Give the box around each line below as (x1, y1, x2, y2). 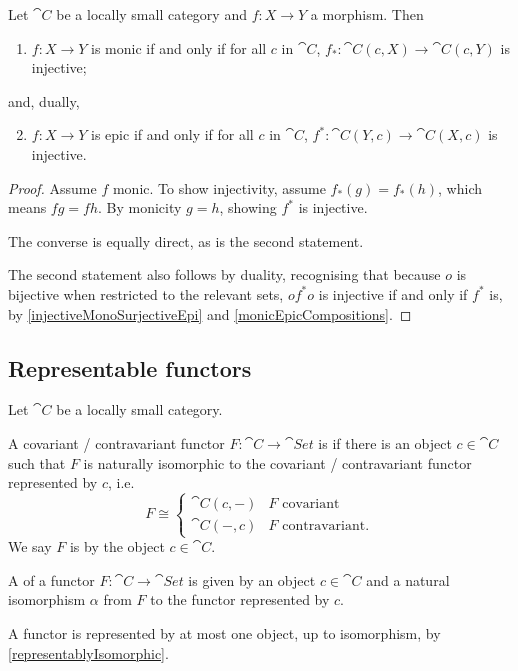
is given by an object (188, 569, 316, 590)
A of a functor (8, 569, 95, 590)
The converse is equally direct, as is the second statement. (8, 230, 364, 251)
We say (8, 536, 52, 557)
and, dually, (8, 90, 80, 111)
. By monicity (98, 197, 182, 218)
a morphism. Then (310, 4, 424, 24)
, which (438, 177, 482, 198)
